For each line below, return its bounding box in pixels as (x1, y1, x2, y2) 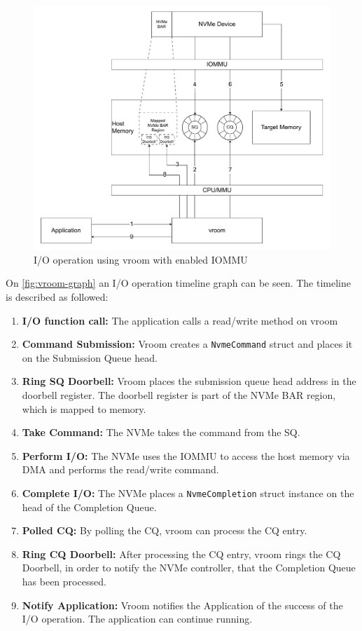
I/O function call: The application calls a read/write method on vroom (22, 313, 338, 327)
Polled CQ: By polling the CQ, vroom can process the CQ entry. (22, 523, 307, 538)
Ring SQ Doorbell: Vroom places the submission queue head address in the (22, 374, 356, 388)
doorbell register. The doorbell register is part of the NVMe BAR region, (22, 388, 336, 402)
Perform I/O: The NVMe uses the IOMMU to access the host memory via (22, 448, 350, 463)
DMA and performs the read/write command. (22, 462, 219, 477)
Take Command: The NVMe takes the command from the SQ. (22, 425, 300, 440)
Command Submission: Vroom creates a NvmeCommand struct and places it (22, 337, 353, 351)
